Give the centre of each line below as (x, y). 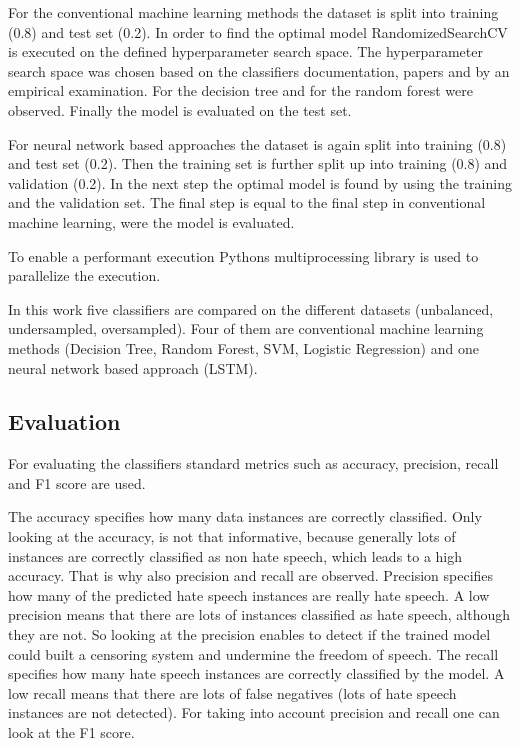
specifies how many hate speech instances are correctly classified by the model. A (256, 673)
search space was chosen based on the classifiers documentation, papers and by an (259, 70)
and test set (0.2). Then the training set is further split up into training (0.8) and (258, 163)
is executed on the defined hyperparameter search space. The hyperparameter (245, 51)
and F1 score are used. (77, 482)
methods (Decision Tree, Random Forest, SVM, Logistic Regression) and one (243, 347)
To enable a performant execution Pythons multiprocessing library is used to (243, 255)
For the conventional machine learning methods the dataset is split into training (253, 12)
